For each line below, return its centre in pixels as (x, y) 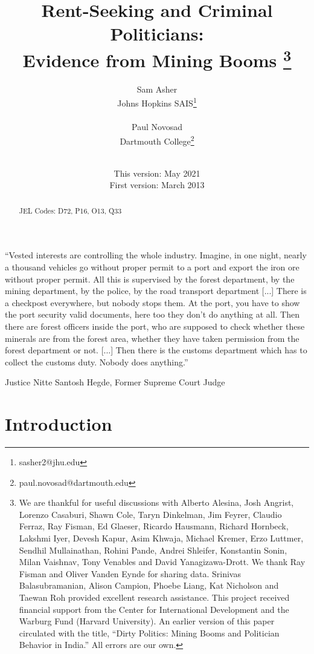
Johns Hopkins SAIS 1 (157, 102)
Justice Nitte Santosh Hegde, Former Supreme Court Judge (115, 382)
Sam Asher (157, 89)
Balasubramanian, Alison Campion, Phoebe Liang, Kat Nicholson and (149, 585)
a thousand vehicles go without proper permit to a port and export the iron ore (152, 267)
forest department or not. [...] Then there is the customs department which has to (156, 350)
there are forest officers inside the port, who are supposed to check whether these (155, 326)
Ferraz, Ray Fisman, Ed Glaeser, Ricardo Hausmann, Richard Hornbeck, (154, 526)
